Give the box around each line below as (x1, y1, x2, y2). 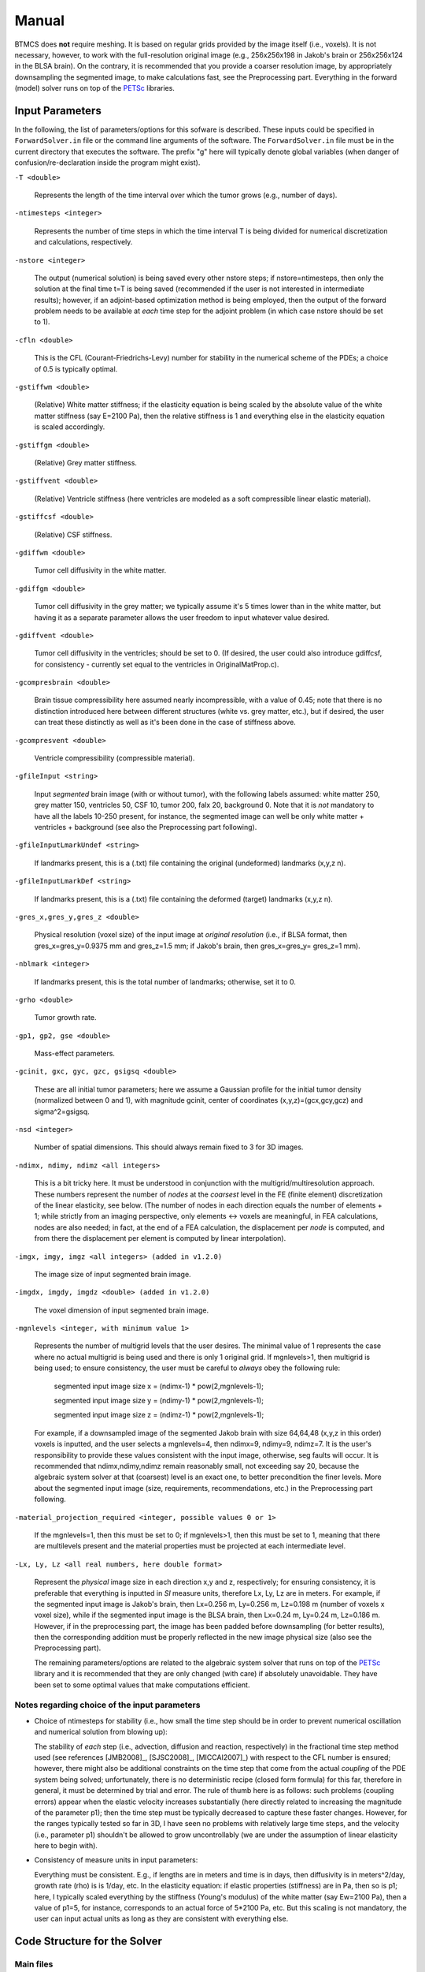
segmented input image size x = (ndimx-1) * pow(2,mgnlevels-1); (54, 1381, 264, 1391)
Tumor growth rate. (34, 1013, 97, 1022)
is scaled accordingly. (34, 422, 105, 431)
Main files (14, 1959, 54, 1970)
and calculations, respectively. (34, 237, 133, 247)
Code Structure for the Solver (14, 1935, 163, 1948)
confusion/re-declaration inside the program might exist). (14, 158, 201, 167)
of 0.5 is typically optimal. (34, 364, 118, 374)
